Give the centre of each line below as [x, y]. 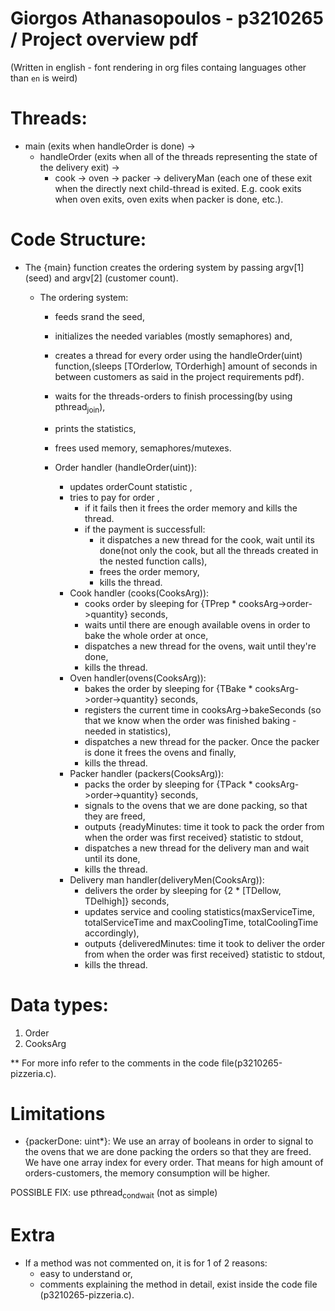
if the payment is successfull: [145, 529]
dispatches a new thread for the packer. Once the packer [202, 741]
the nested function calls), [153, 561]
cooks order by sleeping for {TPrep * [160, 603]
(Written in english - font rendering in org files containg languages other [158, 67]
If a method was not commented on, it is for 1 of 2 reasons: [146, 1263]
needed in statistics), [128, 731]
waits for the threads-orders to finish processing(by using [173, 396]
